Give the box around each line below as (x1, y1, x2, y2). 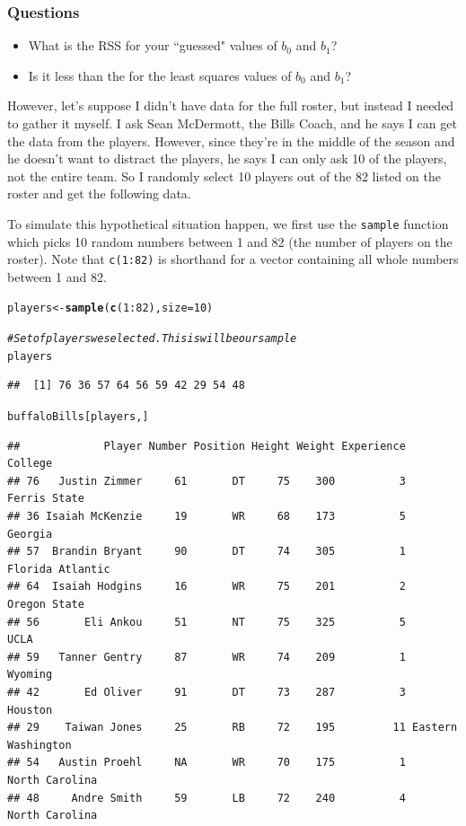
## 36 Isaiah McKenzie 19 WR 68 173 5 (7, 510, 406, 523)
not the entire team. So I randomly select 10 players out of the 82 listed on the (7, 166, 441, 185)
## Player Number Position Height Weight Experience (7, 439, 406, 453)
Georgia (7, 527, 53, 540)
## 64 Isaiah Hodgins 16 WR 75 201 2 (7, 580, 406, 593)
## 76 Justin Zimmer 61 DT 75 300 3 (7, 474, 406, 488)
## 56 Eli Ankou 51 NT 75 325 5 (7, 615, 406, 628)
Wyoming (7, 668, 53, 681)
